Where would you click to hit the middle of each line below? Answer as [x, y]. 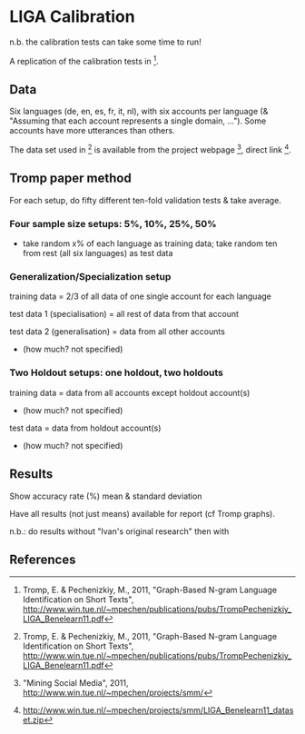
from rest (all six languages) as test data [98, 253]
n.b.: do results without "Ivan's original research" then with [119, 531]
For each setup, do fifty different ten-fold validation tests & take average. [145, 200]
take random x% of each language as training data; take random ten [150, 243]
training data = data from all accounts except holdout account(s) [130, 392]
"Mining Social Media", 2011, [75, 683]
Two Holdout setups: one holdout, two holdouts [117, 372]
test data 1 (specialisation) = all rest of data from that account [124, 314]
